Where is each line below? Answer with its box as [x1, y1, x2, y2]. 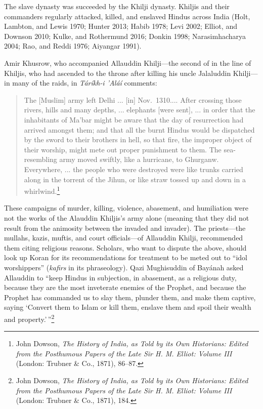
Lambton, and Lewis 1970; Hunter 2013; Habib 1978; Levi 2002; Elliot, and [4, 21, 237, 31]
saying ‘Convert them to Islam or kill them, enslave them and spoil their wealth [4, 302, 251, 312]
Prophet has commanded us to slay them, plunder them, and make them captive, [4, 292, 256, 302]
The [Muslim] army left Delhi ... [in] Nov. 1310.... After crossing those [24, 94, 242, 105]
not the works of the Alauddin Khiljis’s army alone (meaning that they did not [4, 212, 249, 223]
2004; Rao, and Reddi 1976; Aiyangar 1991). [4, 40, 142, 51]
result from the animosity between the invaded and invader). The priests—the [4, 222, 246, 233]
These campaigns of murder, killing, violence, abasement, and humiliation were [4, 202, 248, 213]
